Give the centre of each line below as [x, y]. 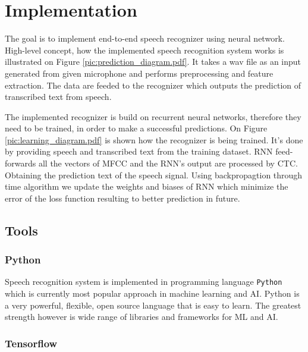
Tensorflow [31, 343]
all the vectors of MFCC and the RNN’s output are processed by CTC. [168, 163]
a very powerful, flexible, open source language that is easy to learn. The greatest [153, 305]
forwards [21, 163]
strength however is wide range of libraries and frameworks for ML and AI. [142, 317]
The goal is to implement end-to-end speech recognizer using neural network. [145, 38]
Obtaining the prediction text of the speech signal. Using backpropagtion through [154, 175]
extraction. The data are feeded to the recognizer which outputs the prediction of [153, 85]
